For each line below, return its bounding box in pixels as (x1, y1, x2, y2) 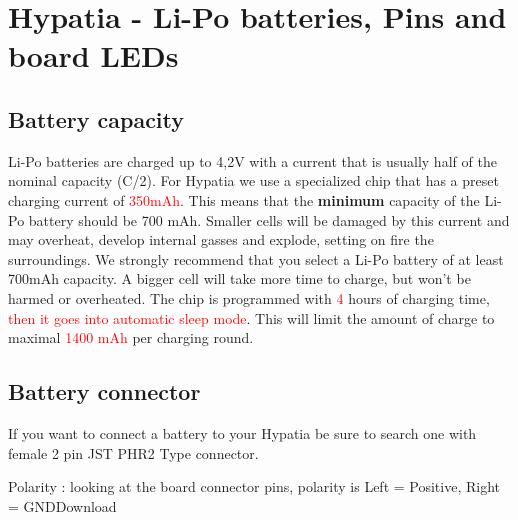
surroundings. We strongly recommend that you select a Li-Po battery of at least (8, 248, 504, 269)
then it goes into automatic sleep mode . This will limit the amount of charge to (8, 307, 495, 328)
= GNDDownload (8, 495, 117, 516)
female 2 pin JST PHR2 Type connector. (8, 442, 259, 463)
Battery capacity (8, 103, 185, 134)
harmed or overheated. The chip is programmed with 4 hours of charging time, (8, 287, 490, 308)
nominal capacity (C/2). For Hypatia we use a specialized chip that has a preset (8, 170, 499, 191)
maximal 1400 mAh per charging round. (8, 327, 254, 348)
